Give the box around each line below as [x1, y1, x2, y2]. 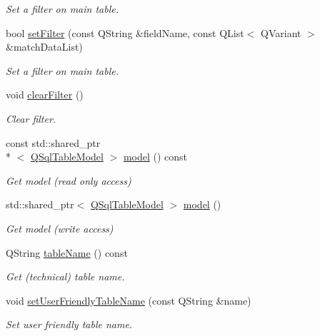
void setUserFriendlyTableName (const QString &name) [6, 292, 251, 307]
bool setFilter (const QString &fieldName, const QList [6, 25, 244, 40]
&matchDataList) [6, 39, 83, 54]
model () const [123, 149, 188, 164]
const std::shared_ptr [6, 135, 101, 150]
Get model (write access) [6, 220, 114, 235]
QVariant [261, 25, 301, 40]
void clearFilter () [6, 87, 84, 102]
